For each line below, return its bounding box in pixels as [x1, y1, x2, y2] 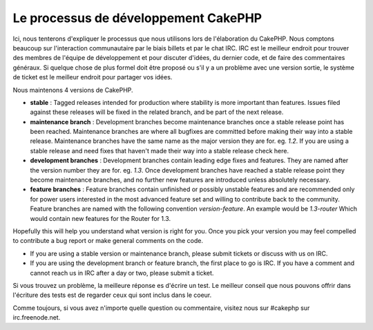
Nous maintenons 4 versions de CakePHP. [12, 86, 134, 94]
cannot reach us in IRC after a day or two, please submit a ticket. [30, 269, 214, 277]
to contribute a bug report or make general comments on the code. [12, 237, 204, 245]
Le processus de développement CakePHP [12, 10, 262, 26]
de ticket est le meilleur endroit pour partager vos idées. [12, 73, 173, 81]
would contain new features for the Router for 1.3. [30, 214, 171, 222]
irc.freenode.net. [12, 313, 61, 322]
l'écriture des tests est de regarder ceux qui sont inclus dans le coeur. [12, 291, 212, 300]
